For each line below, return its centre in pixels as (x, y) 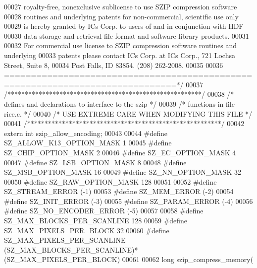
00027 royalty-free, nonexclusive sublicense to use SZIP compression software (121, 6)
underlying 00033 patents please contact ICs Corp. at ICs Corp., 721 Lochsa (120, 55)
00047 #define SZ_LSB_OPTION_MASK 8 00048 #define (95, 162)
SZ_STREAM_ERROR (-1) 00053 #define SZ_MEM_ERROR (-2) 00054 (119, 191)
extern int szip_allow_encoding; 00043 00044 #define (86, 133)
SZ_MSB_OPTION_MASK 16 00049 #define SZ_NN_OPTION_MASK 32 (123, 172)
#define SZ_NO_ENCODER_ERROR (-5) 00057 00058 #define (104, 211)
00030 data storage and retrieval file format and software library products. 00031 (127, 35)
